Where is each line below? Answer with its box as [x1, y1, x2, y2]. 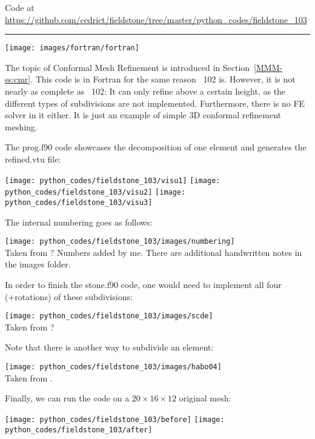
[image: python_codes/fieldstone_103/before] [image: [5, 415, 225, 424]
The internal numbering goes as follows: [5, 215, 153, 228]
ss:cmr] [5, 73, 31, 85]
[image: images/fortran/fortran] [5, 44, 139, 53]
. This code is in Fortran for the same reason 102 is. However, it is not [30, 73, 296, 85]
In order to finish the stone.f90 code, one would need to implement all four [5, 278, 282, 290]
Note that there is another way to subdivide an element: [5, 341, 214, 354]
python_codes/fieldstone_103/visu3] [5, 198, 153, 207]
